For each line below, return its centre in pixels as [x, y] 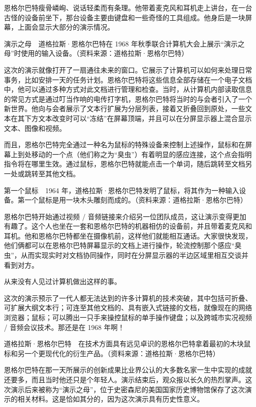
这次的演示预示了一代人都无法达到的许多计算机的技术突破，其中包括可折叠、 [128, 298]
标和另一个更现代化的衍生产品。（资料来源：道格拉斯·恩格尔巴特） [112, 353]
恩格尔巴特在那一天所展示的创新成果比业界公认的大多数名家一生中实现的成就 [128, 370]
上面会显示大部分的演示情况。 [66, 27]
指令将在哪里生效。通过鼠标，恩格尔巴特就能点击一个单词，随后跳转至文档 [125, 164]
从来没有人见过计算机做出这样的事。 [63, 281]
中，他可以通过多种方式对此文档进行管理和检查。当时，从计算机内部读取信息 [128, 89]
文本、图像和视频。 [35, 128]
